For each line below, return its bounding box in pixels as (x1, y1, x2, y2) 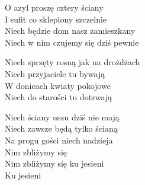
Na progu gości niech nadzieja (5, 133, 113, 146)
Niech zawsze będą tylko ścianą (5, 122, 118, 135)
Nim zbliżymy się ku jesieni (5, 157, 104, 170)
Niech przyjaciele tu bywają (5, 67, 105, 79)
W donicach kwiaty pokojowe (5, 79, 111, 91)
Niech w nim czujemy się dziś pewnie (5, 36, 139, 48)
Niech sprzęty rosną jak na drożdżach (5, 56, 140, 68)
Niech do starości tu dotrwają (5, 91, 112, 103)
